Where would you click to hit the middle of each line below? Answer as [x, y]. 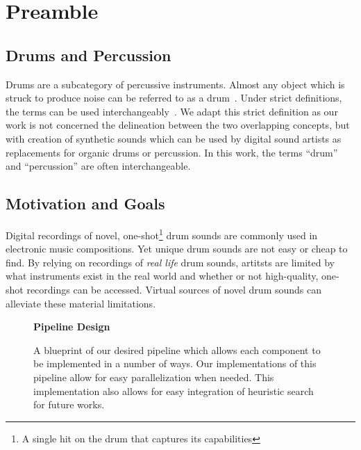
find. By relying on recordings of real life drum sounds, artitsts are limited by [170, 262]
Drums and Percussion [89, 55]
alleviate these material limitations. [81, 303]
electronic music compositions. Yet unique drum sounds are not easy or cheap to [177, 249]
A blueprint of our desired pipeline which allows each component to [177, 349]
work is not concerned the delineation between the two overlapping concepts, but [178, 125]
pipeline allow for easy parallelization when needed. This [154, 377]
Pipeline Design [72, 327]
